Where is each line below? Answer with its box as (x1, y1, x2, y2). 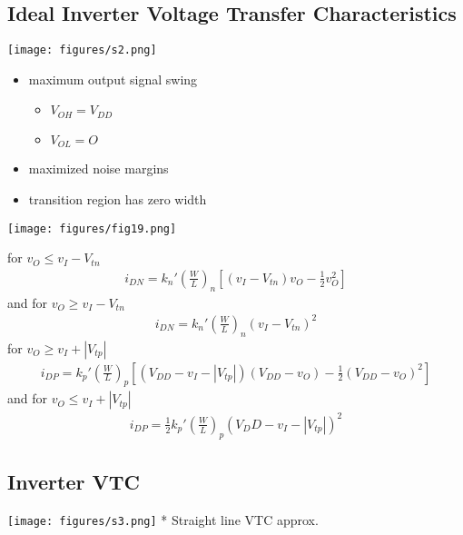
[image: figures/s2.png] (7, 44, 157, 57)
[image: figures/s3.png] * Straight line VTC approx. (7, 510, 319, 529)
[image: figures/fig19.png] (7, 222, 177, 235)
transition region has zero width (28, 189, 207, 208)
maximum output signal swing (28, 69, 198, 88)
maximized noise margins (28, 159, 169, 178)
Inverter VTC (7, 468, 140, 496)
